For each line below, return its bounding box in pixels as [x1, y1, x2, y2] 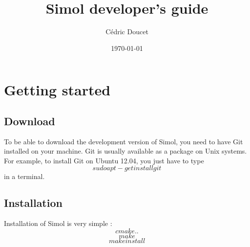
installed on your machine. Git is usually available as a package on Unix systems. [4, 146, 247, 156]
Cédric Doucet [105, 26, 148, 37]
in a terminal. [4, 171, 45, 181]
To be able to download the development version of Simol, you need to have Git [4, 136, 243, 146]
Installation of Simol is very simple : [4, 218, 112, 228]
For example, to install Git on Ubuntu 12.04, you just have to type [4, 155, 204, 165]
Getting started [4, 80, 111, 100]
